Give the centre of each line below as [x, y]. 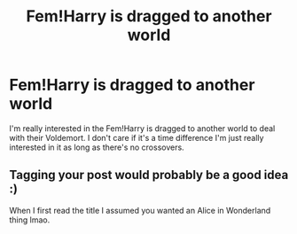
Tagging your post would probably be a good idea [149, 175]
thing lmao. [30, 220]
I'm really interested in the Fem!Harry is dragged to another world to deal [142, 128]
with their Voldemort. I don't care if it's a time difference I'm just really [137, 137]
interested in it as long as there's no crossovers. [97, 147]
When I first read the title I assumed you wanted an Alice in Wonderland [140, 210]
